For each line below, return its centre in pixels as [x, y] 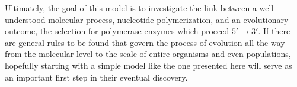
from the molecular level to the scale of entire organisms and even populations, [148, 54]
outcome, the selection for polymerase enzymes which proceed [117, 31]
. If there [274, 31]
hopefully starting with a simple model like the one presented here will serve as [148, 65]
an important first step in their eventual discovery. [96, 77]
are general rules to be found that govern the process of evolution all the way [145, 42]
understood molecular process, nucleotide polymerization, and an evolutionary [147, 19]
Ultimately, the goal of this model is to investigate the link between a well [139, 8]
